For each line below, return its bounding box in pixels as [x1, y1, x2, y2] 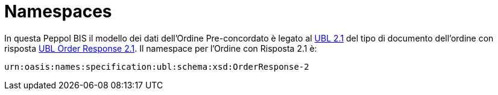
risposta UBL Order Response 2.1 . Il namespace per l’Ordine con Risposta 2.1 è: [4, 43, 317, 54]
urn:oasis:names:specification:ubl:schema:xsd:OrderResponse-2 [4, 61, 309, 72]
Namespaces [4, 1, 112, 22]
